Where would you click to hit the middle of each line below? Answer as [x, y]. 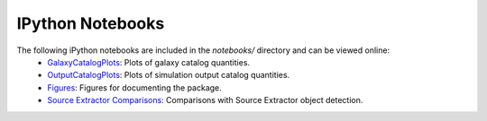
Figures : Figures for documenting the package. [135, 87]
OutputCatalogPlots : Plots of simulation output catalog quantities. [169, 75]
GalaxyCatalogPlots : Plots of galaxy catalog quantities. [149, 62]
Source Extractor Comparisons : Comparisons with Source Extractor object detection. [205, 100]
